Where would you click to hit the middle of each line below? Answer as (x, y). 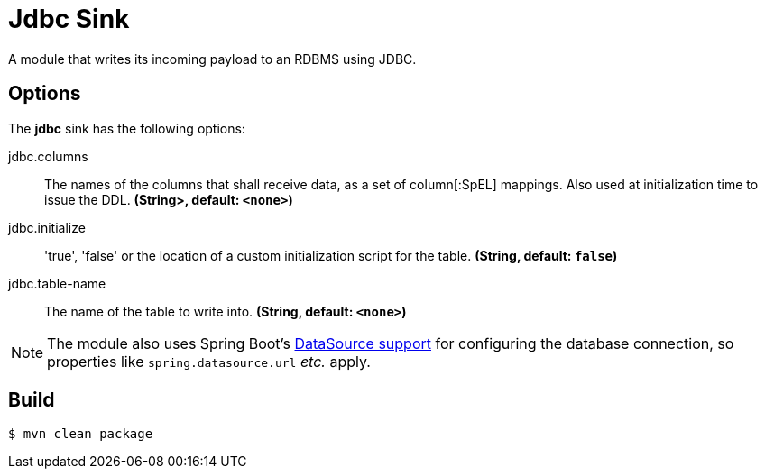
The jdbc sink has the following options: (127, 128)
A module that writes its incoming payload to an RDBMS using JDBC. (212, 59)
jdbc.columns (48, 156)
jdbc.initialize (47, 227)
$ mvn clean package (81, 434)
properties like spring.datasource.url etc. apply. (209, 361)
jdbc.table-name (57, 283)
